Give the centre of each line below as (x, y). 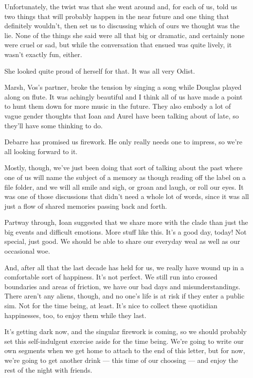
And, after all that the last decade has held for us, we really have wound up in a (124, 267)
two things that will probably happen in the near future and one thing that (117, 16)
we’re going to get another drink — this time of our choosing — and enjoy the (121, 360)
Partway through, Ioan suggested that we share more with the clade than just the (126, 222)
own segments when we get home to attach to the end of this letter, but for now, (125, 350)
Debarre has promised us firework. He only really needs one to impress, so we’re (124, 142)
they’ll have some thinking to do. (54, 125)
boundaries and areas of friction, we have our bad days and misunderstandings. (122, 286)
